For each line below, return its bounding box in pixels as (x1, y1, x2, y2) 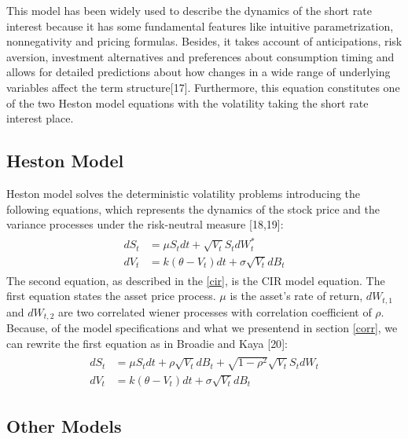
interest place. (6, 110, 74, 126)
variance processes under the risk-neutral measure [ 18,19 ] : (6, 216, 284, 232)
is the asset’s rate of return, (230, 287, 363, 304)
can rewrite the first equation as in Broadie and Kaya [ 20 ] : (6, 335, 288, 351)
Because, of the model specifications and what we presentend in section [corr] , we (6, 320, 398, 336)
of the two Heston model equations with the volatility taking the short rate (6, 94, 369, 111)
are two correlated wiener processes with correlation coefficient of (58, 303, 372, 320)
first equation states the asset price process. (6, 287, 216, 304)
